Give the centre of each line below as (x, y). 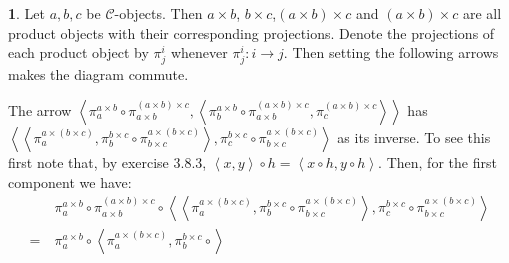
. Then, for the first (437, 161)
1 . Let (27, 13)
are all (482, 13)
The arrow (40, 109)
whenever (199, 52)
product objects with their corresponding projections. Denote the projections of (251, 32)
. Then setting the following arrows (391, 52)
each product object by (78, 52)
